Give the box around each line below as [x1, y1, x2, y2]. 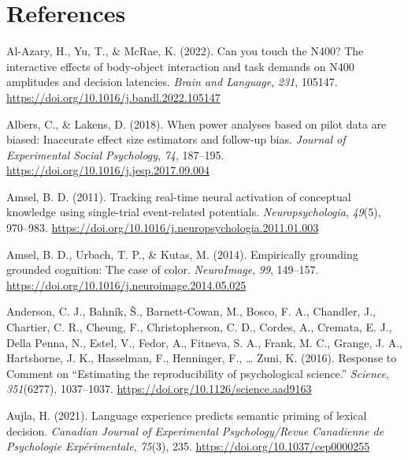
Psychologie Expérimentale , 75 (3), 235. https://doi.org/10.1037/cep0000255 [6, 438, 370, 454]
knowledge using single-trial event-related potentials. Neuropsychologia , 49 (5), [6, 204, 381, 220]
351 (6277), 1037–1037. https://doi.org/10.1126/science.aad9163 [6, 380, 312, 397]
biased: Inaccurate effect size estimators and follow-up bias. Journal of [6, 131, 346, 148]
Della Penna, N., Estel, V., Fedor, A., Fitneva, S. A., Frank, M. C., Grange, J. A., [6, 334, 402, 350]
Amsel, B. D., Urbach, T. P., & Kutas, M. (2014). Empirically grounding [6, 245, 358, 262]
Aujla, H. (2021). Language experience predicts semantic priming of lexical [6, 407, 367, 423]
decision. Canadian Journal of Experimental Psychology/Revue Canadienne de [6, 422, 384, 439]
